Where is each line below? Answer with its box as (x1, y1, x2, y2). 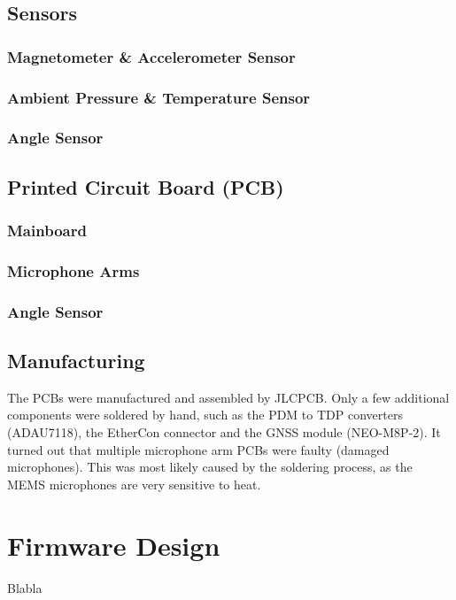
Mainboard (7, 219, 87, 242)
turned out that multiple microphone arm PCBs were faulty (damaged (7, 440, 390, 458)
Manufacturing (7, 347, 145, 374)
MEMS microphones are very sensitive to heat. (7, 474, 261, 493)
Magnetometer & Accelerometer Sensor (7, 45, 296, 67)
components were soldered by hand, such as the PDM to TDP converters (7, 405, 403, 424)
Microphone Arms (7, 259, 140, 281)
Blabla (7, 578, 43, 596)
